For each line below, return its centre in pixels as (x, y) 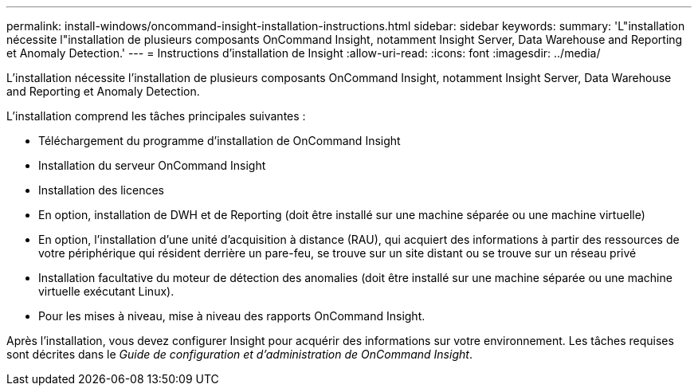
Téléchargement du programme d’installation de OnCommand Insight (220, 141)
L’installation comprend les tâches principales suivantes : (156, 116)
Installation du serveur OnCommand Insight (152, 165)
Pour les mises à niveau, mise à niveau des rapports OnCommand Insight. (232, 316)
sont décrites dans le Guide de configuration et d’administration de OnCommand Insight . (239, 354)
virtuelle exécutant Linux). (106, 291)
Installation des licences (101, 190)
